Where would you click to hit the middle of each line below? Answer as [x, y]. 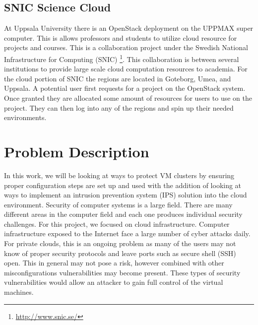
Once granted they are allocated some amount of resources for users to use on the [128, 98]
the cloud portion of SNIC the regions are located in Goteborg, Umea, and [118, 78]
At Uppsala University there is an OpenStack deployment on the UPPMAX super [129, 28]
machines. [19, 292]
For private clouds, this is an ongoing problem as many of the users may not [120, 243]
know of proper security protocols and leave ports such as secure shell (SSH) [120, 253]
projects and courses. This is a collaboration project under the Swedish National [126, 47]
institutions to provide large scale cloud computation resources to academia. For [126, 69]
